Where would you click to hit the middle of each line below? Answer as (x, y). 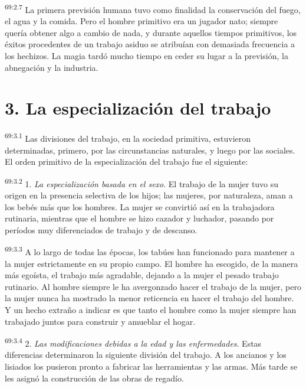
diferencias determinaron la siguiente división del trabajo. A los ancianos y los (146, 355)
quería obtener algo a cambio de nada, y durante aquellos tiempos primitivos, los (151, 32)
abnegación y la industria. (52, 67)
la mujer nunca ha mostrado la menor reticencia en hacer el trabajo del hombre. (149, 298)
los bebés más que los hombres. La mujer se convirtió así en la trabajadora (140, 206)
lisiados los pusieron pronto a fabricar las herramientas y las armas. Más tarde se (151, 366)
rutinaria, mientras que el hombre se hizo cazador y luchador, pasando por (139, 218)
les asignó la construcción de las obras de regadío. (94, 378)
